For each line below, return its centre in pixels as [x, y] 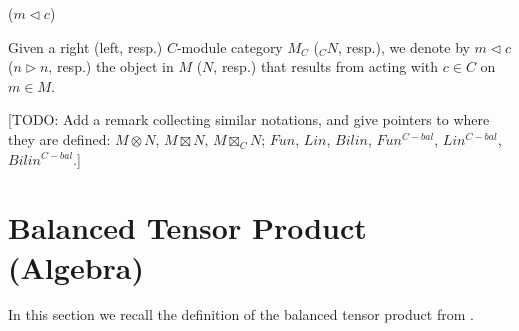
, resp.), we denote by [403, 46]
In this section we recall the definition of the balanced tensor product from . [241, 314]
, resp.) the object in [111, 66]
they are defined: [59, 138]
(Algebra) [76, 266]
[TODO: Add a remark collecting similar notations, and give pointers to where [249, 119]
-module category [229, 46]
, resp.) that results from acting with [326, 66]
